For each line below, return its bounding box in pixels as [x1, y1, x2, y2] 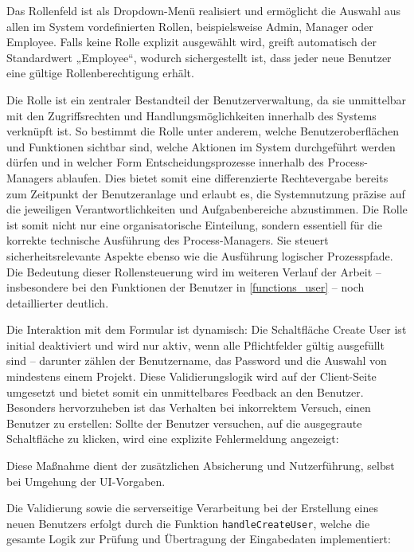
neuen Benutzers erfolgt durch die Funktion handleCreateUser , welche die [6, 515, 370, 531]
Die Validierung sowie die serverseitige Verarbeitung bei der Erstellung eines [6, 499, 378, 516]
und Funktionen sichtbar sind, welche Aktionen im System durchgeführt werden [6, 138, 396, 155]
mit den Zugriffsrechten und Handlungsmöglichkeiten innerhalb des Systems [6, 107, 377, 123]
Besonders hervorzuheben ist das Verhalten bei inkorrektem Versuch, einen [6, 399, 371, 416]
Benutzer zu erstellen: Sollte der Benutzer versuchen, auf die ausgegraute [6, 414, 362, 431]
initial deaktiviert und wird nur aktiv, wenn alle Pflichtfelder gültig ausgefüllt [6, 336, 385, 353]
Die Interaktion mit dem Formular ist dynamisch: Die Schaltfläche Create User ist [6, 321, 407, 338]
